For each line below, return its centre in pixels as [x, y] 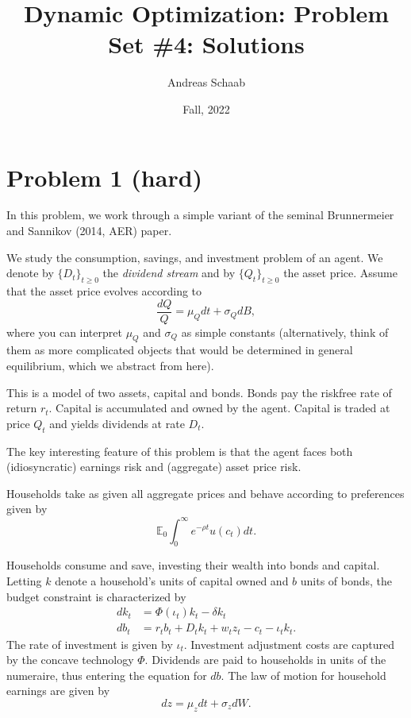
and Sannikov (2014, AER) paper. [89, 231]
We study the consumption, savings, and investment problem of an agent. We [195, 257]
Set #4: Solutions [206, 44]
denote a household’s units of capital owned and [172, 580]
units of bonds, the [346, 580]
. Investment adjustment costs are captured [289, 644]
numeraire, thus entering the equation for [107, 675]
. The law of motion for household [303, 675]
